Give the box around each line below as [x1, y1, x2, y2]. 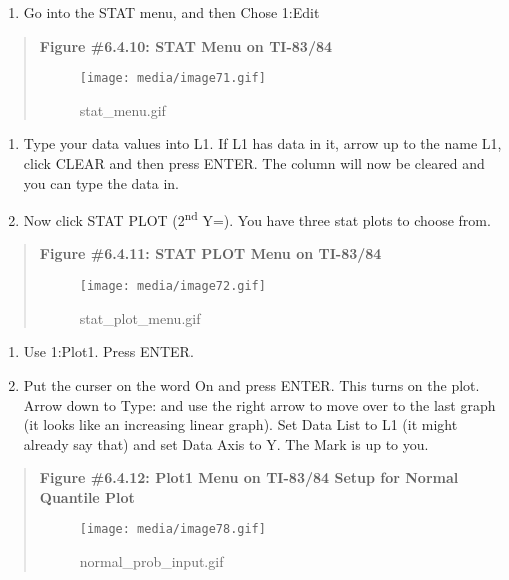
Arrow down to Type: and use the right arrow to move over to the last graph [23, 394, 496, 415]
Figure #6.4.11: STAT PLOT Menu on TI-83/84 [39, 243, 382, 264]
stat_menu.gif [79, 99, 166, 120]
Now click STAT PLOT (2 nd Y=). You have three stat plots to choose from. [23, 207, 491, 230]
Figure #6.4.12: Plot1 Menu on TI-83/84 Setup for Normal [39, 467, 459, 488]
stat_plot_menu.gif [79, 307, 201, 328]
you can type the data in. [23, 172, 179, 193]
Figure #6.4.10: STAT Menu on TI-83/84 [39, 35, 333, 56]
